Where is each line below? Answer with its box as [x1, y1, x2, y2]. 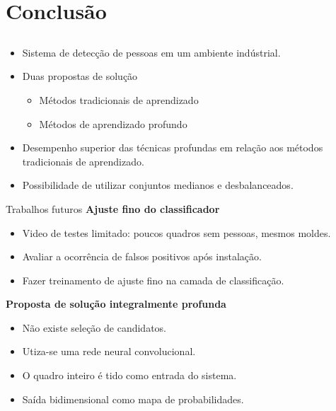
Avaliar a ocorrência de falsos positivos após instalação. [22, 249, 262, 264]
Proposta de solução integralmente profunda [6, 296, 226, 311]
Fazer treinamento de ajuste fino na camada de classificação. [22, 272, 284, 287]
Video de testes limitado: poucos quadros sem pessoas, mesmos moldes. [22, 225, 331, 240]
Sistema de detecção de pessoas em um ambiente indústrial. [22, 45, 281, 59]
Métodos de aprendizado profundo [39, 116, 187, 131]
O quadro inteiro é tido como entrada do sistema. [22, 368, 237, 383]
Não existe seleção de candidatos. [22, 320, 166, 335]
